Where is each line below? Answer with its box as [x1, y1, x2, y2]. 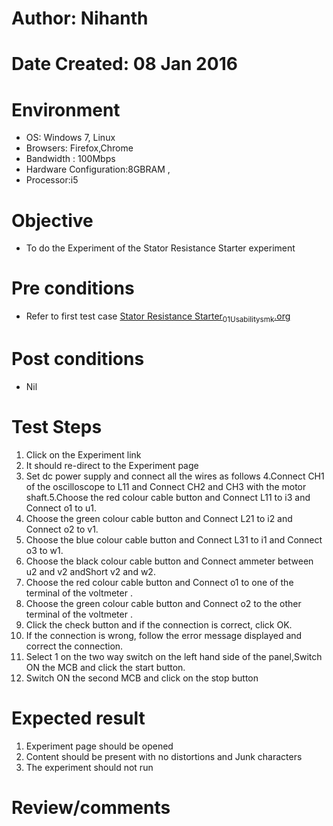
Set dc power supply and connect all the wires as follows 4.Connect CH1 [25, 470, 325, 482]
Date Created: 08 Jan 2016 [11, 53, 238, 76]
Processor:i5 [25, 174, 79, 186]
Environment [11, 98, 121, 121]
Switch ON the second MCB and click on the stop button [25, 672, 259, 684]
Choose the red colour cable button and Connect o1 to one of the [25, 576, 294, 588]
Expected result [11, 707, 146, 730]
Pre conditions [11, 277, 135, 300]
